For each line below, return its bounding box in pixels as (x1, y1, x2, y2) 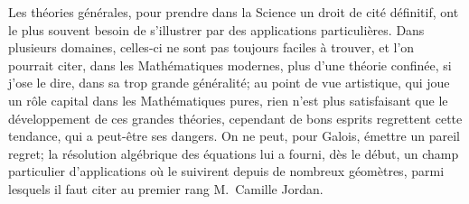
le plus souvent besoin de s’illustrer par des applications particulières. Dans (8, 20, 425, 39)
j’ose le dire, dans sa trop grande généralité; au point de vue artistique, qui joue (8, 73, 450, 92)
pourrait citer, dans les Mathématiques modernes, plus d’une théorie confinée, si (8, 55, 452, 74)
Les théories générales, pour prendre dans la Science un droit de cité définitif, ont (8, 3, 459, 21)
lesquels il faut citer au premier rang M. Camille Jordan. (8, 179, 324, 198)
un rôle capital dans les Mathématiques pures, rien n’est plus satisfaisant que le (8, 90, 448, 109)
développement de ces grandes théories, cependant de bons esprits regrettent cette (8, 108, 463, 127)
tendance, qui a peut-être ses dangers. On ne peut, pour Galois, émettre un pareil (8, 126, 460, 145)
